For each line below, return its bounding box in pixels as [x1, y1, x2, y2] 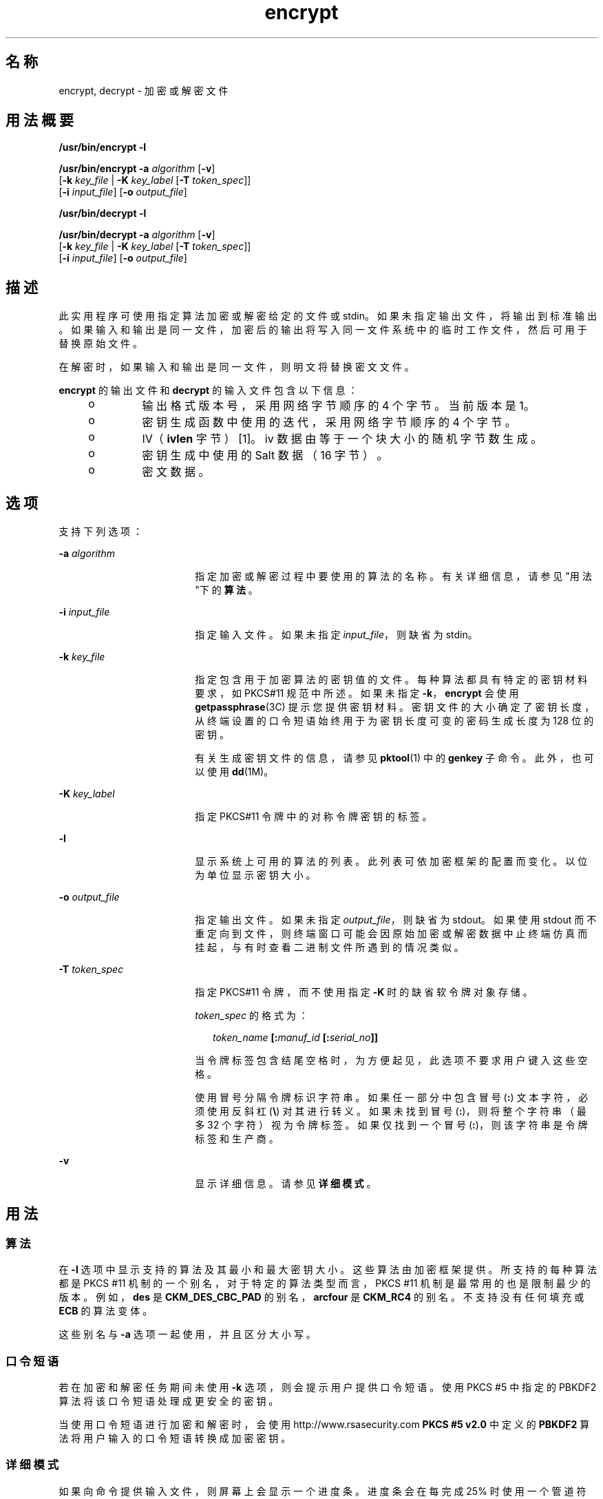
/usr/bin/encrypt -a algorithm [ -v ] [59, 163, 215, 175]
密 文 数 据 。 [142, 465, 210, 479]
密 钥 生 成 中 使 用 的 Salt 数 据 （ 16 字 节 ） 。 [142, 448, 388, 463]
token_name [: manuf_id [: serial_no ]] [213, 1031, 379, 1044]
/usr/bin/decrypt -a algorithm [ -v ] [59, 229, 215, 241]
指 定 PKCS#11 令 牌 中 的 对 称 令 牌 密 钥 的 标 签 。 [195, 810, 432, 823]
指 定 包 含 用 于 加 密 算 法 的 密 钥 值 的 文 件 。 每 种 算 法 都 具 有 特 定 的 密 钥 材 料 [195, 673, 588, 686]
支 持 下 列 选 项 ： [59, 525, 143, 538]
